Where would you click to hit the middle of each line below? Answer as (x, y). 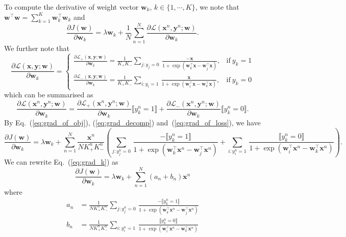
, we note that (217, 7)
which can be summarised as (49, 95)
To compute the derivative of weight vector (71, 7)
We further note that (37, 48)
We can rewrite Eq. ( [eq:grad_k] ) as (61, 162)
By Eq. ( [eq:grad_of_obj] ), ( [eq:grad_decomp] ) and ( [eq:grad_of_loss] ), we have (132, 122)
